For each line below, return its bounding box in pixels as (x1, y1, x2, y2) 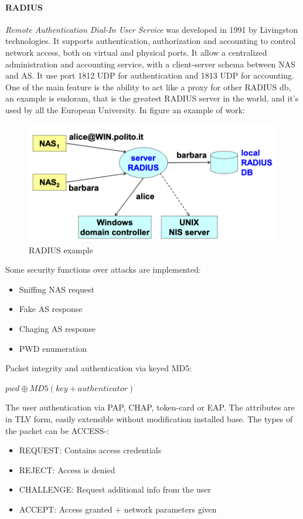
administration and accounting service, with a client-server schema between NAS (5, 57, 295, 70)
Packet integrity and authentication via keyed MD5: (5, 362, 192, 374)
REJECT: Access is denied (19, 463, 115, 476)
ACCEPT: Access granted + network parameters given (19, 503, 217, 515)
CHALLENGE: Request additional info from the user (19, 483, 212, 496)
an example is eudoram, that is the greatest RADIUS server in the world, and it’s (5, 92, 299, 104)
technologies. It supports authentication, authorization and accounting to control (5, 35, 296, 47)
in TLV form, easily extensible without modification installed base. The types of (5, 412, 293, 425)
